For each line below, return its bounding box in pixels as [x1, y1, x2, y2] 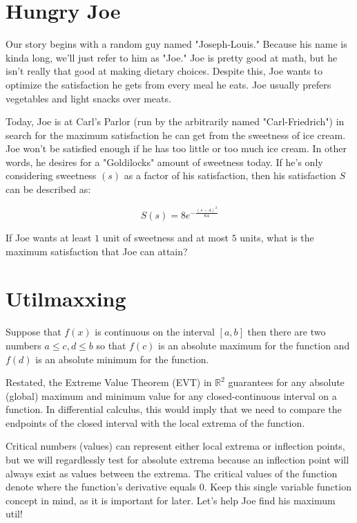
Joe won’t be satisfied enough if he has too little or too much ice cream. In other [6, 141, 347, 156]
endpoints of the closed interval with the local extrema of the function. [6, 415, 305, 430]
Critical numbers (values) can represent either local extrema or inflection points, [6, 439, 345, 453]
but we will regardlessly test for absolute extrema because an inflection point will [6, 452, 349, 467]
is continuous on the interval [95, 324, 215, 339]
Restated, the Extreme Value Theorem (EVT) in [6, 375, 212, 389]
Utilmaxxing [6, 284, 126, 313]
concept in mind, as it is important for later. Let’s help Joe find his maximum [6, 493, 336, 507]
